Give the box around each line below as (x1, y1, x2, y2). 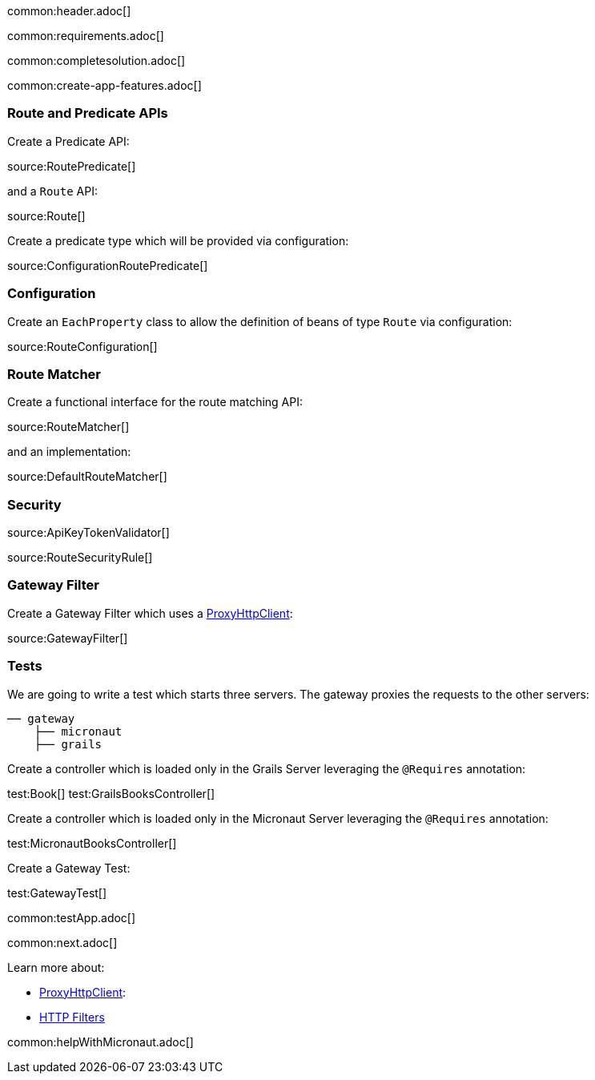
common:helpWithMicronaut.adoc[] (7, 1034, 194, 1049)
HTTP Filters (39, 1009, 105, 1024)
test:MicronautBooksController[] (7, 836, 177, 850)
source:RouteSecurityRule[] (7, 550, 153, 564)
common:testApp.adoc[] (7, 910, 136, 925)
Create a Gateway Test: (7, 860, 131, 875)
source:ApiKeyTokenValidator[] (7, 526, 170, 539)
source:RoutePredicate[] (7, 159, 136, 173)
